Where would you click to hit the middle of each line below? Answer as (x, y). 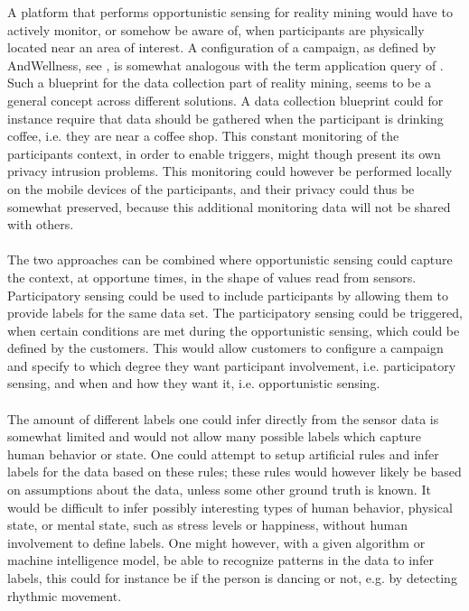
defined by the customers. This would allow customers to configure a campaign (225, 348)
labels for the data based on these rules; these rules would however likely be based (234, 472)
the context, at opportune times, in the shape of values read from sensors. (212, 277)
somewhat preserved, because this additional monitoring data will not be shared (229, 206)
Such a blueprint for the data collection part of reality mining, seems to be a (219, 83)
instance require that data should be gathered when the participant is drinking (225, 118)
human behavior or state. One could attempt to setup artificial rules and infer (223, 454)
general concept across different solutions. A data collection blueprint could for (225, 100)
